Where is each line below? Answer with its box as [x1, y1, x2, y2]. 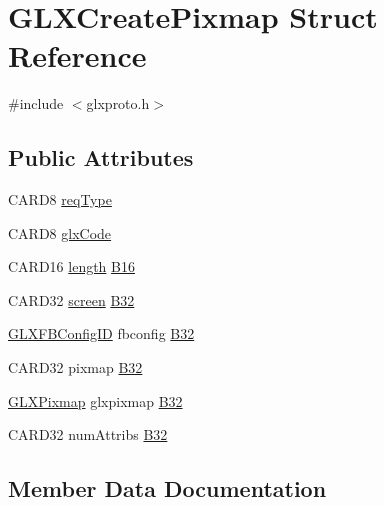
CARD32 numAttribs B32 [8, 424, 168, 445]
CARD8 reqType [8, 189, 112, 210]
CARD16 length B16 [8, 256, 135, 277]
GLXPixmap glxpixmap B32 [8, 390, 183, 411]
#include [8, 93, 64, 114]
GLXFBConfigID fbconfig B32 [8, 323, 195, 344]
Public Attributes [8, 142, 194, 173]
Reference [8, 35, 147, 76]
